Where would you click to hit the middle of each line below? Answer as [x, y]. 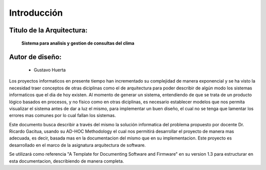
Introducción [36, 13]
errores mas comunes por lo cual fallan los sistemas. [63, 115]
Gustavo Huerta [50, 70]
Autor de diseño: [35, 57]
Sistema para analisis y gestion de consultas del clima [78, 43]
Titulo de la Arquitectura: [48, 30]
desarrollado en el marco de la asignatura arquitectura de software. [78, 145]
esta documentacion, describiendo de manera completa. [66, 161]
